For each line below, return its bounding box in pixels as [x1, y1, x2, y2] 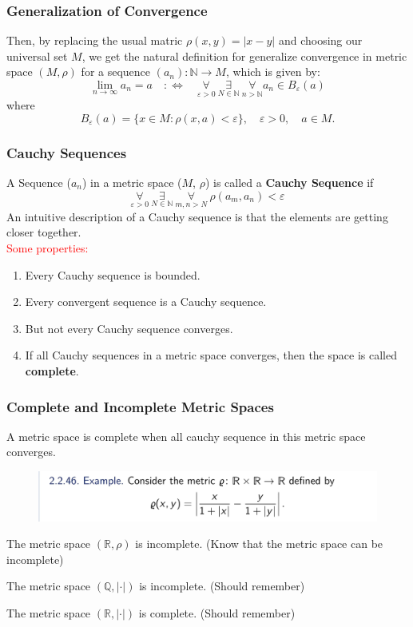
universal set [6, 47, 68, 64]
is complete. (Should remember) [138, 604, 296, 621]
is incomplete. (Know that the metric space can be [135, 535, 383, 552]
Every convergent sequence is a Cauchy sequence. [25, 293, 267, 310]
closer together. [6, 224, 81, 240]
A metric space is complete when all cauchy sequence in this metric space [6, 427, 366, 444]
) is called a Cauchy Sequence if [205, 174, 374, 191]
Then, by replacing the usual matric [6, 32, 183, 49]
